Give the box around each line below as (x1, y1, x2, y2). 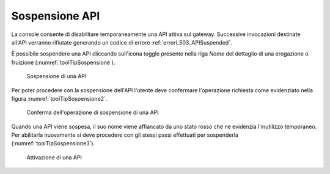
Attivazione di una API (26, 153, 82, 161)
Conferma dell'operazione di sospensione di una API (26, 109, 159, 116)
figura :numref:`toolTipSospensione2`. (11, 95, 108, 102)
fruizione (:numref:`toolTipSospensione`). (11, 59, 116, 66)
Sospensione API (11, 9, 100, 23)
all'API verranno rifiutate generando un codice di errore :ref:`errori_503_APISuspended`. (11, 38, 232, 46)
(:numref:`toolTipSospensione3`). (11, 140, 95, 147)
